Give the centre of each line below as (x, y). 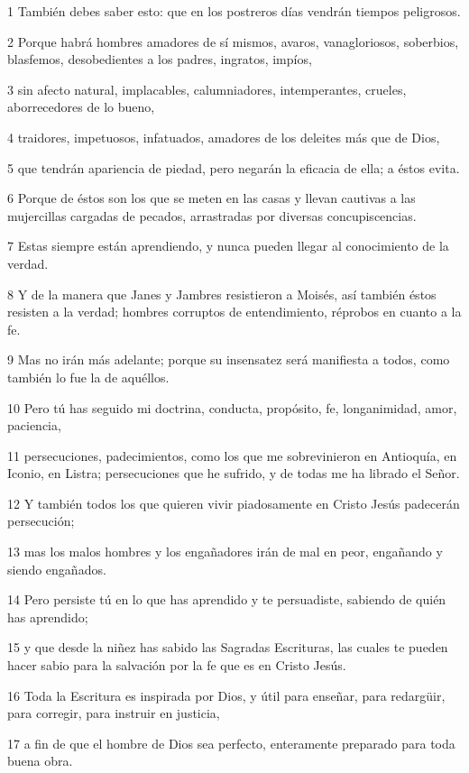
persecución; (41, 521)
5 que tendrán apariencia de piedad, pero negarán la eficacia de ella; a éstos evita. (234, 167)
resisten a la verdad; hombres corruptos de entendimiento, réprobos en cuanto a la (234, 312)
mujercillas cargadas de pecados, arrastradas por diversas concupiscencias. (212, 215)
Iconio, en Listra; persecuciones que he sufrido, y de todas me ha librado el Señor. (234, 473)
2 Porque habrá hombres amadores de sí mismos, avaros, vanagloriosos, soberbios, (233, 41)
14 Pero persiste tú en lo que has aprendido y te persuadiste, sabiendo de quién (227, 599)
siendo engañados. (57, 569)
